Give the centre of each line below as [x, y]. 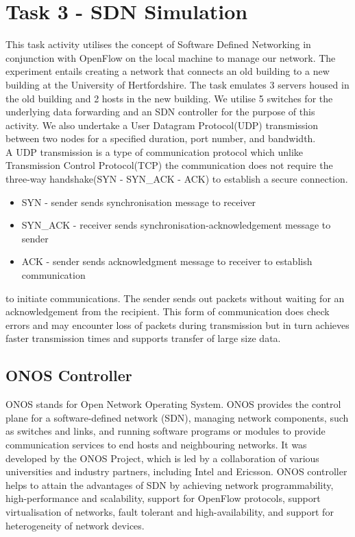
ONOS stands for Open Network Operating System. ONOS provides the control [173, 404]
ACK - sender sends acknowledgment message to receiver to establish [167, 261]
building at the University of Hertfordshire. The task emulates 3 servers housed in [177, 84]
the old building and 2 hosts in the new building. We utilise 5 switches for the [169, 98]
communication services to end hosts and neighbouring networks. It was [156, 444]
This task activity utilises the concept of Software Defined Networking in [158, 44]
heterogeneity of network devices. [75, 525]
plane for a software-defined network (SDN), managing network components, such [177, 417]
